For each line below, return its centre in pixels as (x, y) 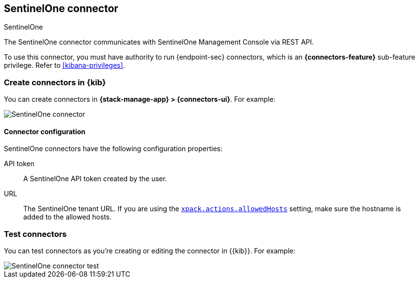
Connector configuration (45, 131)
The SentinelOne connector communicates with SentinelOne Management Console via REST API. (159, 42)
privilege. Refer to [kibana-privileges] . (64, 65)
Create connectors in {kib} (55, 82)
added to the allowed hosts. (67, 217)
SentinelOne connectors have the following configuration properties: (113, 149)
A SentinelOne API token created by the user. (95, 179)
